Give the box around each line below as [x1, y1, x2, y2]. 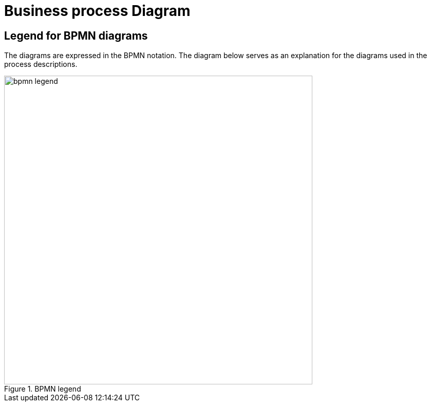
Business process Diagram [4, 2, 191, 20]
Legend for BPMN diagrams [4, 29, 148, 42]
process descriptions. [4, 60, 78, 69]
